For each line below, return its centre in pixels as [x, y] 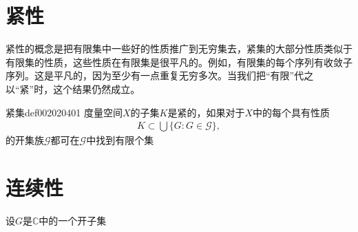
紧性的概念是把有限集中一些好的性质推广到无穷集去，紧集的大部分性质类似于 [179, 49]
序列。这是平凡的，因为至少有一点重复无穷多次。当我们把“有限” [150, 75]
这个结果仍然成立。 [97, 88]
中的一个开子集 [73, 220]
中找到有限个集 [120, 140]
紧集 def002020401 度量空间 [64, 112]
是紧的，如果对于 [206, 112]
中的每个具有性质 [292, 112]
